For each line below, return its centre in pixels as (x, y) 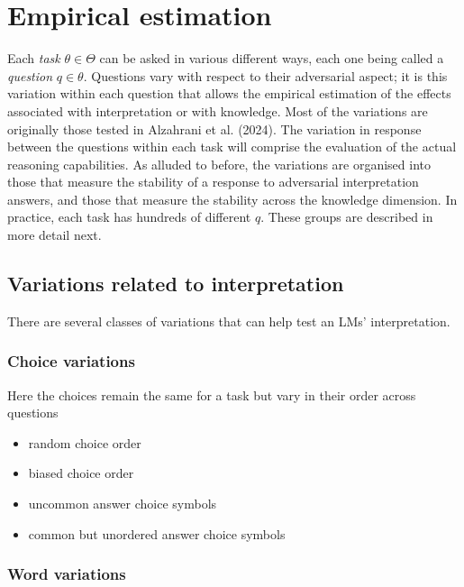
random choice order (85, 442)
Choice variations (71, 361)
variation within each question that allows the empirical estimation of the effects (229, 93)
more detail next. (55, 235)
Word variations (67, 574)
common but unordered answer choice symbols (157, 533)
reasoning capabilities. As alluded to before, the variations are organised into (219, 164)
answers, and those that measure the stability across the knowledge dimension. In (232, 199)
